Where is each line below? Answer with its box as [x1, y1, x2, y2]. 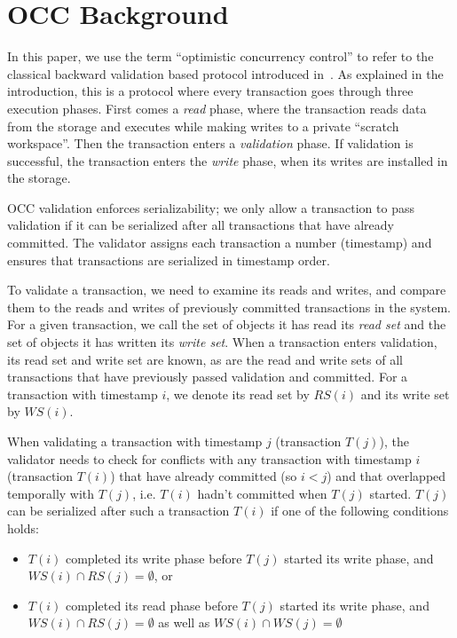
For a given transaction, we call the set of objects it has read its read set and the [7, 315, 446, 334]
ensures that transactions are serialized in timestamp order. [7, 250, 330, 269]
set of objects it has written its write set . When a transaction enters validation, [7, 333, 437, 351]
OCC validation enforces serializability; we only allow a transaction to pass [7, 198, 414, 217]
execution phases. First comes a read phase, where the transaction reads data [7, 98, 427, 117]
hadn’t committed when [197, 484, 327, 502]
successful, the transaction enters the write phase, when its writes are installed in [7, 151, 448, 169]
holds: [7, 518, 39, 537]
